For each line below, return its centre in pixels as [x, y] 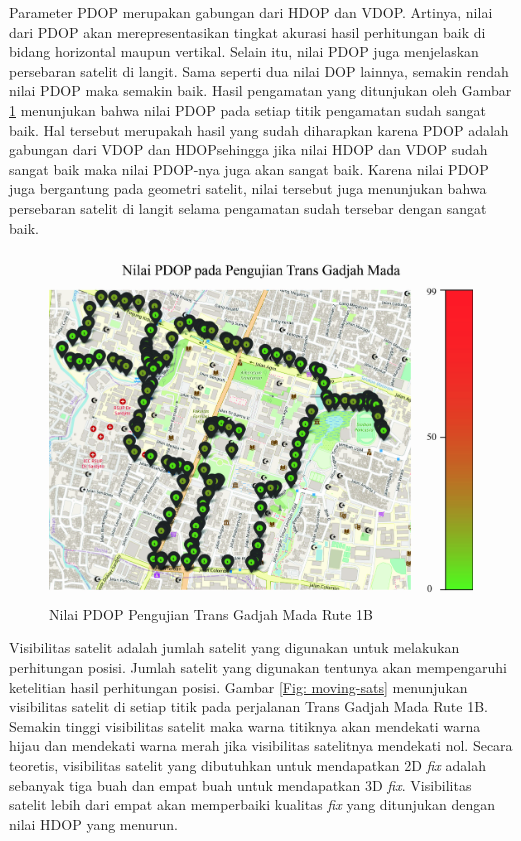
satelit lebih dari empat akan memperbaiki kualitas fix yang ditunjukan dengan [252, 804]
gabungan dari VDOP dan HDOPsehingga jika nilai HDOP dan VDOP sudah [248, 149]
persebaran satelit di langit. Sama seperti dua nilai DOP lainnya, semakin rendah [259, 70]
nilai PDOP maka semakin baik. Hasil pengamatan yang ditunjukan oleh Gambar [260, 90]
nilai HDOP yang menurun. [93, 823]
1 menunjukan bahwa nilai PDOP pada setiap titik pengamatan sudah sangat [247, 109]
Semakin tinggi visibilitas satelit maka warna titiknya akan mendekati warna [245, 725]
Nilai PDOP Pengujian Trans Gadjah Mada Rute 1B [211, 613]
